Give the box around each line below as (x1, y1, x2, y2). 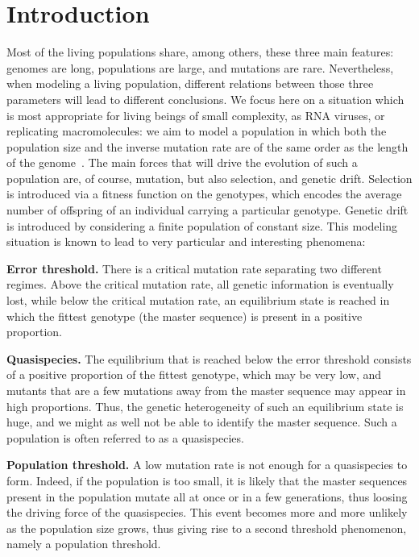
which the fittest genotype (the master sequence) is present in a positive (6, 307, 363, 324)
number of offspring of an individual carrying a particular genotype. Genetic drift (6, 202, 409, 218)
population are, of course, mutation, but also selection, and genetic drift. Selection (6, 169, 413, 186)
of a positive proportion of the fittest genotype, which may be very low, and (6, 366, 382, 383)
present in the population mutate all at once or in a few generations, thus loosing (6, 488, 408, 505)
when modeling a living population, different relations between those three (6, 75, 374, 92)
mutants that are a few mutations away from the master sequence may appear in (6, 382, 406, 398)
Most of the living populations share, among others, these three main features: (6, 44, 394, 60)
